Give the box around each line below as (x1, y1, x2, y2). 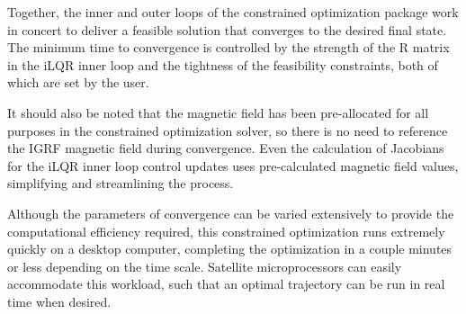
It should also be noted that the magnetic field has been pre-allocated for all (7, 103, 429, 121)
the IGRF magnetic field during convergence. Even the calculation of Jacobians (7, 139, 444, 157)
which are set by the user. (7, 73, 149, 92)
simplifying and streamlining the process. (7, 174, 234, 193)
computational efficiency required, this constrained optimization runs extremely (7, 221, 445, 240)
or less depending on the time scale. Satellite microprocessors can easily (7, 256, 402, 275)
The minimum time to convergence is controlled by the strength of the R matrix (7, 38, 450, 57)
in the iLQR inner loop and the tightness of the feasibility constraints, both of (7, 55, 438, 74)
